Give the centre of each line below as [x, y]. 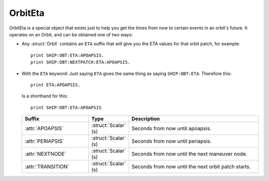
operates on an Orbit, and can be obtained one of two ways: [71, 34]
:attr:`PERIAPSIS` [44, 141]
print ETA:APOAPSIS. [56, 85]
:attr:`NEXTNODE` [46, 154]
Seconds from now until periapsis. [171, 141]
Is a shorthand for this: [45, 96]
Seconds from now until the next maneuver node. [189, 154]
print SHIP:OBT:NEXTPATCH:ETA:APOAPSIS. [80, 62]
